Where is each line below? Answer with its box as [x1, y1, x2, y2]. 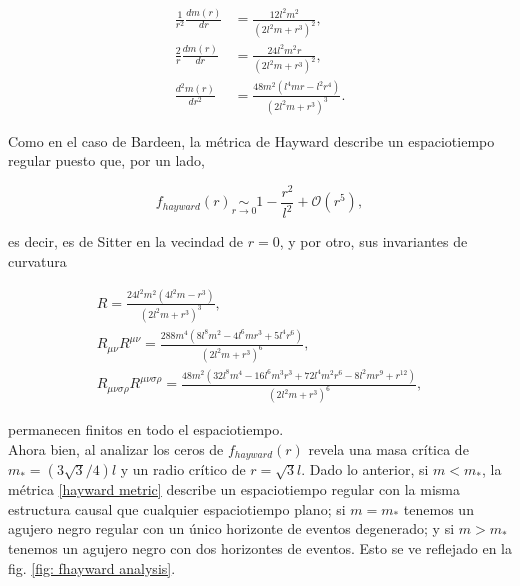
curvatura [8, 250, 67, 271]
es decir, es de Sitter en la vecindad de [8, 231, 244, 252]
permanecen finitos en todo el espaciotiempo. [8, 419, 284, 440]
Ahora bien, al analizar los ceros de [8, 438, 224, 459]
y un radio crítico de [120, 459, 246, 480]
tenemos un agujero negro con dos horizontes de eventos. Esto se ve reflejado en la [8, 538, 512, 558]
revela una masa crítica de [308, 438, 469, 459]
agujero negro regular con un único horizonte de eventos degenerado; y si [8, 518, 455, 539]
